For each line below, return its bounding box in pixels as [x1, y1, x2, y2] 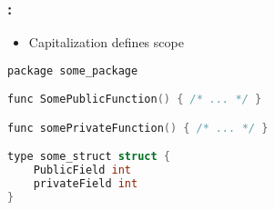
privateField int [33, 177, 138, 191]
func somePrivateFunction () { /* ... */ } [7, 121, 269, 135]
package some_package [7, 64, 138, 77]
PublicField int [33, 164, 132, 177]
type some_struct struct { [7, 150, 170, 164]
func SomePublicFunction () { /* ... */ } [7, 93, 262, 106]
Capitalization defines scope [28, 33, 184, 52]
